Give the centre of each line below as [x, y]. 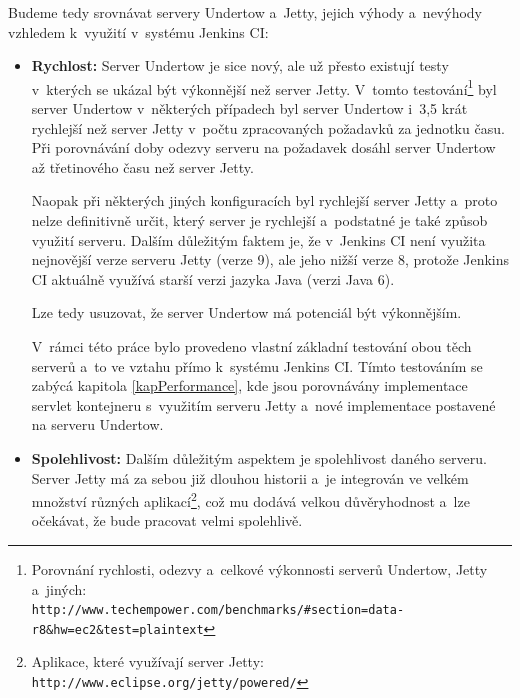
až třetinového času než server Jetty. [142, 166]
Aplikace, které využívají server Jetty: [147, 661]
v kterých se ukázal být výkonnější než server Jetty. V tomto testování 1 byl [264, 87]
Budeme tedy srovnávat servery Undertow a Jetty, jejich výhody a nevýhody [245, 12]
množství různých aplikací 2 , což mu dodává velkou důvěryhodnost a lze [250, 499]
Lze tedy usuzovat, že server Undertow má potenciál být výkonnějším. [246, 312]
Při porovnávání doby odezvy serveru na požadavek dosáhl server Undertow [263, 147]
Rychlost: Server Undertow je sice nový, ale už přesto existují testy [240, 65]
